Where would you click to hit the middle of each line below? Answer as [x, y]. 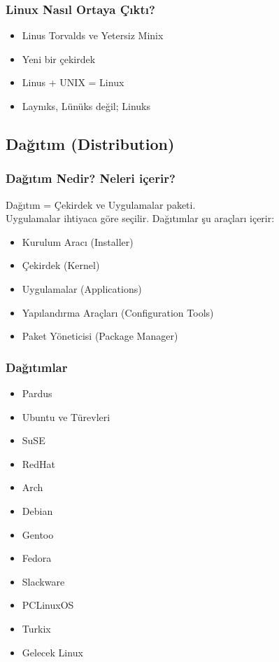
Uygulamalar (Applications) [82, 288]
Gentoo [38, 534]
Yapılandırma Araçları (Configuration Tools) [118, 312]
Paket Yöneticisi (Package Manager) [100, 336]
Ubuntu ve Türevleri [66, 416]
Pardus [37, 393]
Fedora [37, 558]
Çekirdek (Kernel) [61, 265]
